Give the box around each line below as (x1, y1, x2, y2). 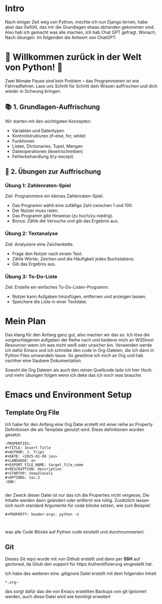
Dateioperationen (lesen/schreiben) (12, 148, 83, 154)
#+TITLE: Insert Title (5, 445, 51, 450)
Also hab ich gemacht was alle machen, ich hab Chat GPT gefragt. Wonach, (5, 29, 157, 35)
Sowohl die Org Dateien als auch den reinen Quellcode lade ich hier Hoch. (5, 367, 153, 373)
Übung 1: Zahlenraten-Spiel (5, 182, 71, 189)
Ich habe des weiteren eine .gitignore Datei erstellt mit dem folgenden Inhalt (5, 570, 157, 576)
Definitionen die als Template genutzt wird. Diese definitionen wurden (5, 426, 145, 432)
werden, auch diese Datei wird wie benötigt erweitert (5, 593, 111, 599)
